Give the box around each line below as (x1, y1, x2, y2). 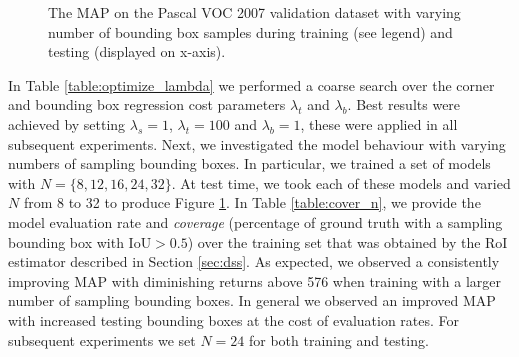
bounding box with (8, 231, 124, 252)
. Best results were (347, 94, 461, 115)
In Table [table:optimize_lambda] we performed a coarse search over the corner (8, 74, 495, 95)
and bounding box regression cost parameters (8, 94, 286, 115)
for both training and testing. (248, 329, 429, 350)
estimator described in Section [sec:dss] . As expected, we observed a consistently (8, 251, 500, 272)
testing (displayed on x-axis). (48, 41, 226, 62)
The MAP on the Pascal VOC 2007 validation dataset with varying (48, 2, 461, 22)
